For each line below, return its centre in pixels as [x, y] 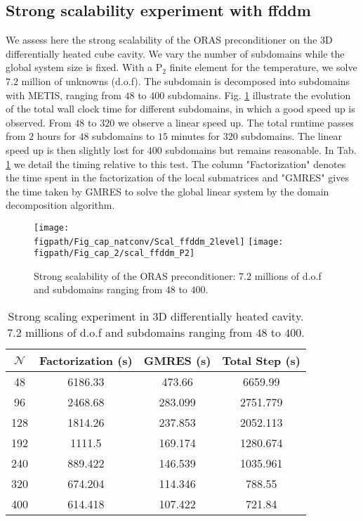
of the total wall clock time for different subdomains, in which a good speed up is [180, 109]
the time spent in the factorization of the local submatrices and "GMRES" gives [177, 178]
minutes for [196, 136]
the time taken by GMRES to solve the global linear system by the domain [167, 191]
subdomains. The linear [292, 136]
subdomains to [124, 136]
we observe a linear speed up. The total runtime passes [236, 122]
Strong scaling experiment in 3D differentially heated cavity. [156, 316]
